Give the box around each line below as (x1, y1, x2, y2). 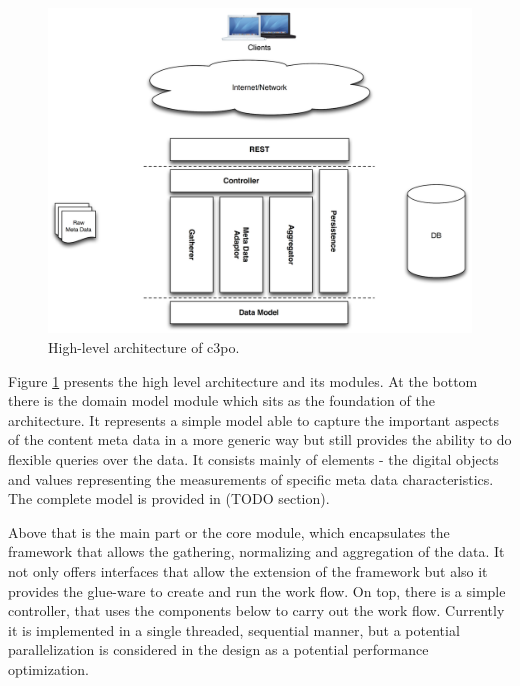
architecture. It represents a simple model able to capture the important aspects (8, 409, 499, 430)
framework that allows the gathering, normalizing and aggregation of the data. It (8, 541, 505, 562)
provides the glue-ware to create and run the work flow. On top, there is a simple (8, 580, 506, 601)
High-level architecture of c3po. (48, 337, 240, 358)
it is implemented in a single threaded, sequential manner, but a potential (8, 619, 460, 640)
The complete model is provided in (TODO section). (8, 488, 330, 509)
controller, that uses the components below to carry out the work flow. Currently (8, 600, 505, 621)
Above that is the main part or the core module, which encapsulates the (8, 521, 450, 542)
